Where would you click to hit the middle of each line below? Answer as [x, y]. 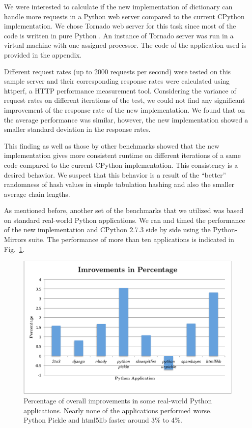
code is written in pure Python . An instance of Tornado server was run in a [119, 35]
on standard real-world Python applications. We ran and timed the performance [125, 220]
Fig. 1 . [14, 249]
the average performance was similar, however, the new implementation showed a [126, 119]
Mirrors [15, 239]
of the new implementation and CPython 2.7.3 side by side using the [107, 229]
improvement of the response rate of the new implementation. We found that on [125, 109]
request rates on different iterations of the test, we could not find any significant [125, 100]
